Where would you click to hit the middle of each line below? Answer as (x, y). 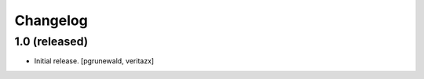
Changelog (51, 20)
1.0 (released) (51, 41)
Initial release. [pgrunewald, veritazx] (94, 61)
